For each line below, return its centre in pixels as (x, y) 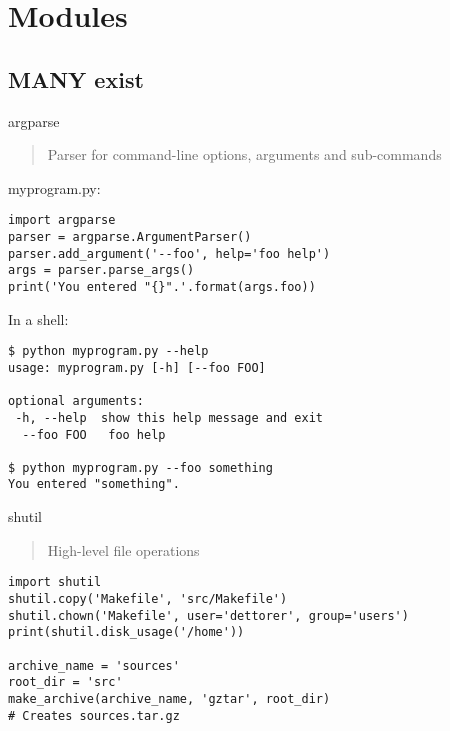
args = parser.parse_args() (101, 270)
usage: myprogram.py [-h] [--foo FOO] (137, 367)
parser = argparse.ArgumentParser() (130, 237)
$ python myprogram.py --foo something (140, 467)
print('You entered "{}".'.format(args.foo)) (162, 286)
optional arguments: (76, 401)
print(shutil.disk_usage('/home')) (126, 632)
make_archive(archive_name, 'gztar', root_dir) (169, 698)
